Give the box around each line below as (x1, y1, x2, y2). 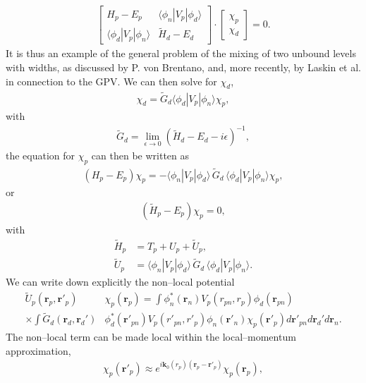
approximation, (6, 343, 71, 358)
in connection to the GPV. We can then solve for (6, 73, 217, 88)
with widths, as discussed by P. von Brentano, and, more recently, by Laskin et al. (6, 59, 361, 74)
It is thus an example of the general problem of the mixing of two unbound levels (6, 46, 356, 61)
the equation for (6, 148, 75, 163)
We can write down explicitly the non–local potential (6, 274, 235, 289)
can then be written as (91, 148, 190, 163)
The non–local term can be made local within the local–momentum (6, 329, 296, 344)
